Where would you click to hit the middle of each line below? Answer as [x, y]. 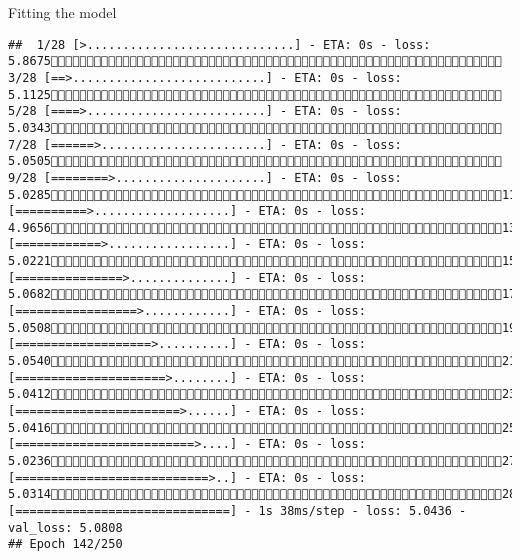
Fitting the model [62, 12]
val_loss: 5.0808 [65, 527]
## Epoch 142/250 [65, 544]
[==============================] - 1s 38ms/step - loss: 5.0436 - [237, 510]
